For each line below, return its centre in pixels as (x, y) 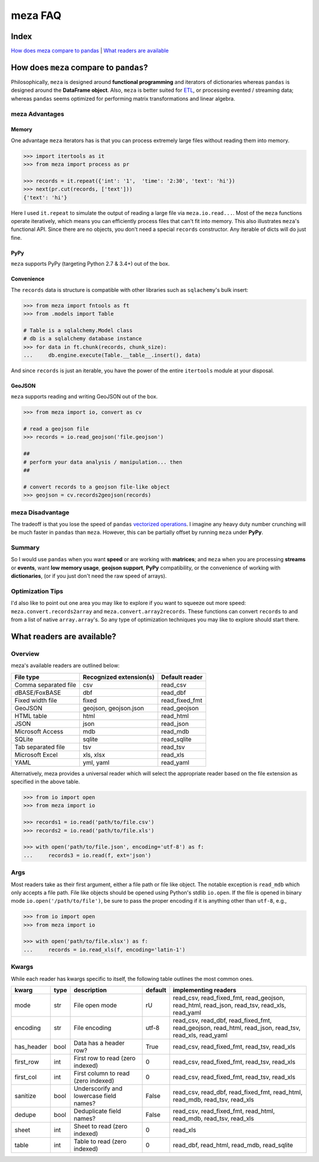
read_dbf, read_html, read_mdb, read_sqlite (233, 1145)
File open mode (95, 1005)
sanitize (25, 1096)
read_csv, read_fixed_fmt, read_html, (224, 1111)
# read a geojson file (56, 429)
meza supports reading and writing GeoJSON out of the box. (84, 397)
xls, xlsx (94, 755)
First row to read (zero (105, 1058)
